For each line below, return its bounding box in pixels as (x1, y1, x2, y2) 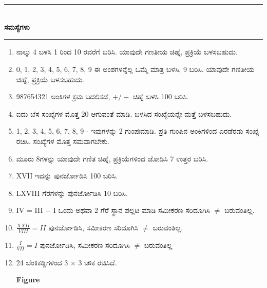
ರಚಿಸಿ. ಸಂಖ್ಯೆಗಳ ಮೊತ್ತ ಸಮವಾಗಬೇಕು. (16, 135, 109, 146)
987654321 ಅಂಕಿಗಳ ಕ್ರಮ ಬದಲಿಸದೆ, (16, 91, 110, 102)
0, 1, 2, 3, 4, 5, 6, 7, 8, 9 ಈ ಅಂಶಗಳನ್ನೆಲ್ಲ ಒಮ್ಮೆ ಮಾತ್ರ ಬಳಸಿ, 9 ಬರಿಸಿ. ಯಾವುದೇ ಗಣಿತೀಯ (16, 63, 254, 74)
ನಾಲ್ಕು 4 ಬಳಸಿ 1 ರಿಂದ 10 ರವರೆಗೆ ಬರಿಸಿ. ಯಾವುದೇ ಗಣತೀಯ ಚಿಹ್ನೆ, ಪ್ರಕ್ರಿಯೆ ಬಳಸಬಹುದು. (16, 46, 238, 57)
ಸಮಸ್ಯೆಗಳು (4, 21, 30, 32)
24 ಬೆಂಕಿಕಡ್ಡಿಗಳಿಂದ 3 (16, 257, 68, 267)
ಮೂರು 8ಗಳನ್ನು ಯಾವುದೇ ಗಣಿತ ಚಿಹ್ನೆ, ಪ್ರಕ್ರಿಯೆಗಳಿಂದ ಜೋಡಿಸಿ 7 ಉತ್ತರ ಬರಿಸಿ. (16, 153, 208, 164)
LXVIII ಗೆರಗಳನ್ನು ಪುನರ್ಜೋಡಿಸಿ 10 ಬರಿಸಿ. (16, 187, 128, 198)
